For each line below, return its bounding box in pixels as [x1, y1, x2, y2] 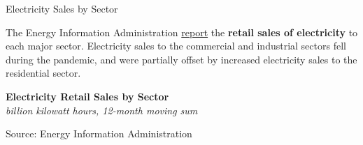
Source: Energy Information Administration [6, 126, 192, 141]
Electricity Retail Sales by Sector [6, 89, 169, 103]
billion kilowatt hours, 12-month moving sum [6, 102, 198, 117]
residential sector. [6, 66, 81, 80]
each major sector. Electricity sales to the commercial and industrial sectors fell [6, 38, 346, 53]
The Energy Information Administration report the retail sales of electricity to [6, 24, 358, 39]
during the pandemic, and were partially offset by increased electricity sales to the [6, 52, 357, 66]
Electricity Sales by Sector [6, 1, 118, 15]
